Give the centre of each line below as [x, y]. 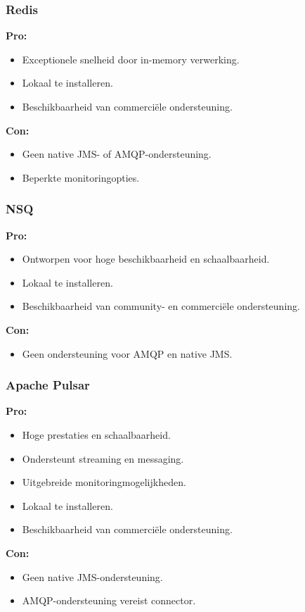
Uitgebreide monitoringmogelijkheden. [104, 482]
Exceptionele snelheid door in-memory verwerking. [131, 59]
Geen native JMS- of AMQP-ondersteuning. [117, 154]
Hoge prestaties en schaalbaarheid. [96, 434]
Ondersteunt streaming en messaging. [103, 458]
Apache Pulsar [48, 385]
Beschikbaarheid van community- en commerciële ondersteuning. [161, 306]
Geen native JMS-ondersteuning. [92, 576]
